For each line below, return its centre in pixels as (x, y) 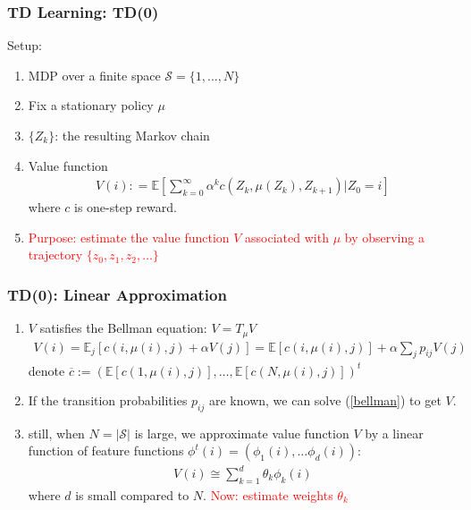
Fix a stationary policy (91, 105)
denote (46, 370)
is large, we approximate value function (242, 433)
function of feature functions (106, 450)
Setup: (25, 45)
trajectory (55, 255)
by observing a (384, 237)
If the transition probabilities (108, 400)
